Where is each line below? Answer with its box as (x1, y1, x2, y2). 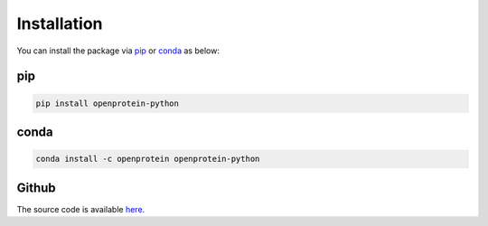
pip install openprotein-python (35, 98, 180, 108)
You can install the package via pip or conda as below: (16, 45, 221, 56)
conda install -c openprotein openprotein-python (35, 154, 260, 165)
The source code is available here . (16, 203, 145, 214)
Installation (16, 14, 103, 33)
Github (16, 180, 56, 195)
